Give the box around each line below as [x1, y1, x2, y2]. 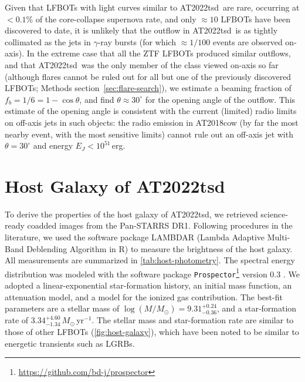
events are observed [212, 35, 283, 48]
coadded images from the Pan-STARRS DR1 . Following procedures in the [27, 219, 293, 232]
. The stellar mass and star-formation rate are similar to [91, 314, 294, 326]
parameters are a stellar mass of [5, 302, 120, 314]
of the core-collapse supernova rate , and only [35, 12, 196, 25]
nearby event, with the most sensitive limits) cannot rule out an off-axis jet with [5, 128, 293, 140]
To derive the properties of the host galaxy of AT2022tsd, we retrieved [5, 207, 258, 220]
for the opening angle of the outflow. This [145, 93, 296, 105]
